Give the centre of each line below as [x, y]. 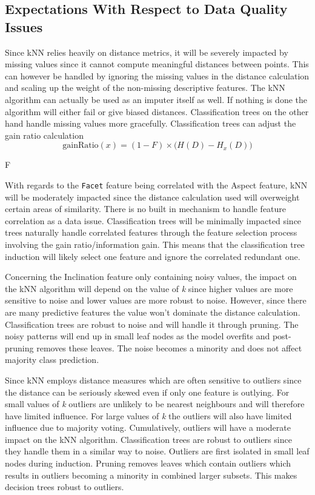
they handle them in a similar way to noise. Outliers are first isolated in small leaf [157, 451]
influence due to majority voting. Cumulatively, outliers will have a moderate [148, 427]
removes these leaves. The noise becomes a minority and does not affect [169, 347]
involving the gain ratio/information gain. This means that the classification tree [155, 244]
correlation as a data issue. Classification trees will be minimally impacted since [153, 220]
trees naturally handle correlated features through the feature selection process [151, 232]
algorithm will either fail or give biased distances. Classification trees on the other [157, 111]
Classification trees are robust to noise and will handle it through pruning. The [152, 324]
